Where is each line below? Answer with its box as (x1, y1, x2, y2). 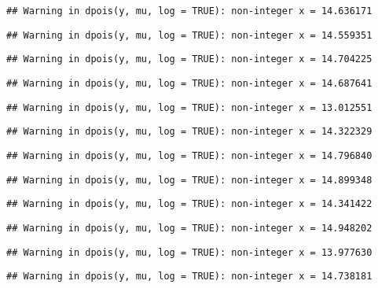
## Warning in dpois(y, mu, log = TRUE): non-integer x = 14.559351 (6, 29, 372, 41)
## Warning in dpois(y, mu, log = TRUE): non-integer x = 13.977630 (6, 246, 372, 258)
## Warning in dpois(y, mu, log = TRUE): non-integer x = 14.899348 (6, 174, 372, 186)
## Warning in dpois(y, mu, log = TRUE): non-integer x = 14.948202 (6, 222, 372, 234)
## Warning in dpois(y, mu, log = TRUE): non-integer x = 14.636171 (6, 6, 372, 17)
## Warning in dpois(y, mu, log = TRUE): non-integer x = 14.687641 (6, 77, 372, 89)
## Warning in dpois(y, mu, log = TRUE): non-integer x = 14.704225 (6, 54, 372, 65)
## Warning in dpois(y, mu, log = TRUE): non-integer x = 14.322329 (6, 126, 372, 138)
